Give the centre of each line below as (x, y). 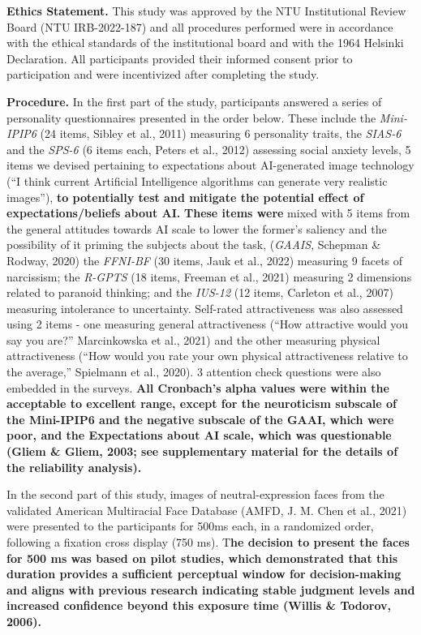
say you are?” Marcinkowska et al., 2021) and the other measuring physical (193, 339)
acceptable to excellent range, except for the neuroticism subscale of (202, 403)
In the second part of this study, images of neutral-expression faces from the (195, 494)
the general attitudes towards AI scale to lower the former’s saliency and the (197, 228)
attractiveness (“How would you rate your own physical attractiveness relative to (207, 356)
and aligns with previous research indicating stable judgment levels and (211, 589)
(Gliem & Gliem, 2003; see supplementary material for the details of (202, 451)
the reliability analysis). (74, 467)
